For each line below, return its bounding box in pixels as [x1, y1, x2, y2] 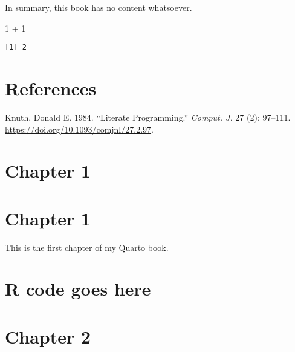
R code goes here [5, 276, 151, 301]
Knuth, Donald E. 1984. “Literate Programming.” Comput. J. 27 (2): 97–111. [5, 110, 291, 123]
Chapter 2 [5, 324, 91, 348]
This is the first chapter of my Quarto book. [5, 241, 169, 253]
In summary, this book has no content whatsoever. [5, 1, 192, 13]
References [5, 76, 97, 101]
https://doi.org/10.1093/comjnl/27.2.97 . [5, 122, 154, 135]
